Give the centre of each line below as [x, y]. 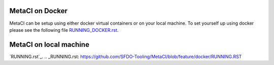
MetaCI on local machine [49, 45]
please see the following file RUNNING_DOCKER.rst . [64, 30]
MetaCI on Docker [39, 11]
